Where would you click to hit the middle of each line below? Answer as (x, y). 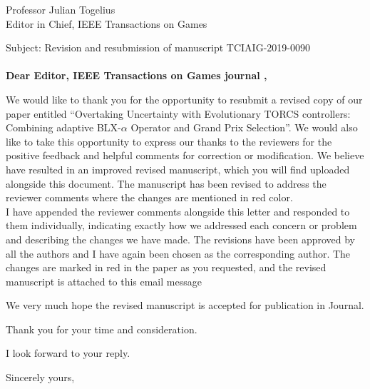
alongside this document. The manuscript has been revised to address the (166, 183)
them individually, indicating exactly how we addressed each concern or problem (181, 225)
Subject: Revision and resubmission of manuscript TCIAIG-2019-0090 (158, 47)
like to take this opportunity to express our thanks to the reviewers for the (169, 141)
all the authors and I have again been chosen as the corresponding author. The (178, 253)
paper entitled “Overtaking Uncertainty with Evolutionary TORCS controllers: (178, 113)
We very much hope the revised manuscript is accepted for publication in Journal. (185, 305)
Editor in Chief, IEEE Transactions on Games (107, 23)
